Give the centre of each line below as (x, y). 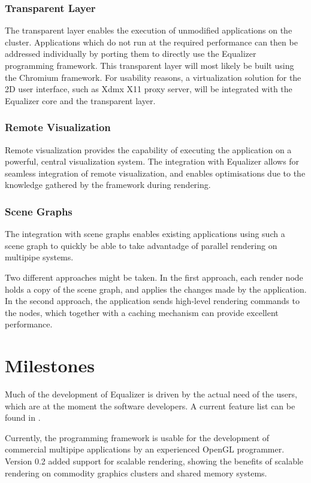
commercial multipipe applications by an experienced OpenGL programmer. (145, 449)
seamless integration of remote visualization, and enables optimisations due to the (155, 173)
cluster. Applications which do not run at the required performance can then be (151, 42)
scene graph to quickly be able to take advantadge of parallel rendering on (141, 245)
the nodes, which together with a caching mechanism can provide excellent (142, 312)
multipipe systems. (39, 257)
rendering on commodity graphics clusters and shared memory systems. (136, 473)
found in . (23, 417)
